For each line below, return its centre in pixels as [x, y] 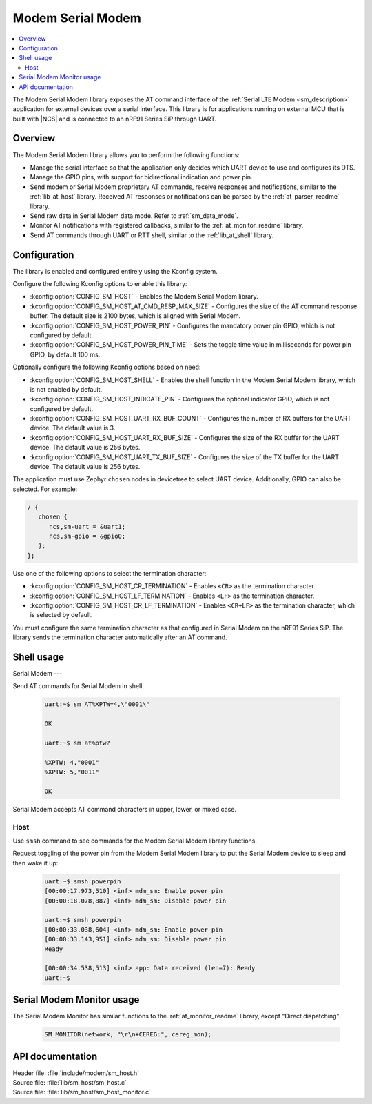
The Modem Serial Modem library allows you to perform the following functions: [126, 154]
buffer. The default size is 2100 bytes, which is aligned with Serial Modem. [135, 316]
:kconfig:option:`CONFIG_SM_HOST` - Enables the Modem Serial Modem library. [144, 297]
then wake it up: [35, 863]
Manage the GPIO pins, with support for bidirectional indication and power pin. [141, 177]
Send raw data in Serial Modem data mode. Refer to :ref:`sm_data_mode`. [134, 215]
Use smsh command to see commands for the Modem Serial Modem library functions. [135, 841]
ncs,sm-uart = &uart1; [87, 526]
